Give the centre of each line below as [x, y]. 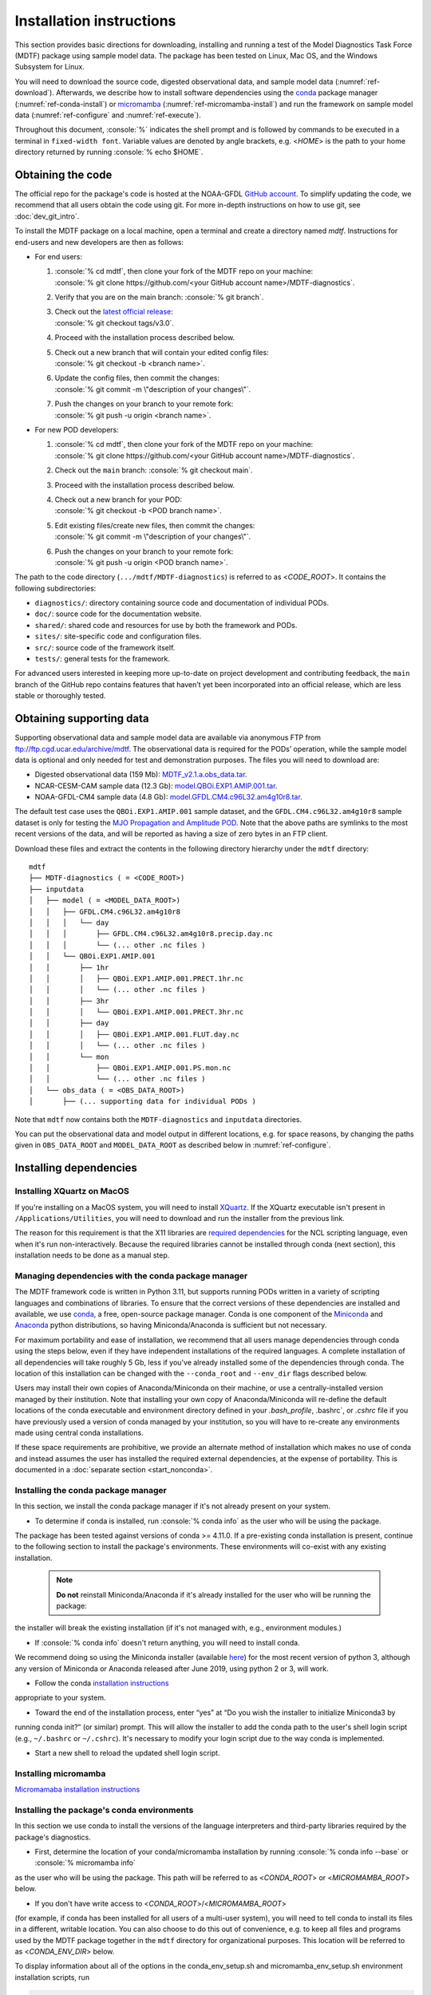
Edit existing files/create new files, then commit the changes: [155, 525]
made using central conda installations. [79, 1432]
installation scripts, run [52, 1977]
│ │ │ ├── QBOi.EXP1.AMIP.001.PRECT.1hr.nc [136, 978]
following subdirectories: [55, 588]
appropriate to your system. [61, 1698]
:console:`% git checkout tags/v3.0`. [115, 322]
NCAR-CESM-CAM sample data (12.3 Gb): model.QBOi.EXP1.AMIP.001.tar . [156, 785]
